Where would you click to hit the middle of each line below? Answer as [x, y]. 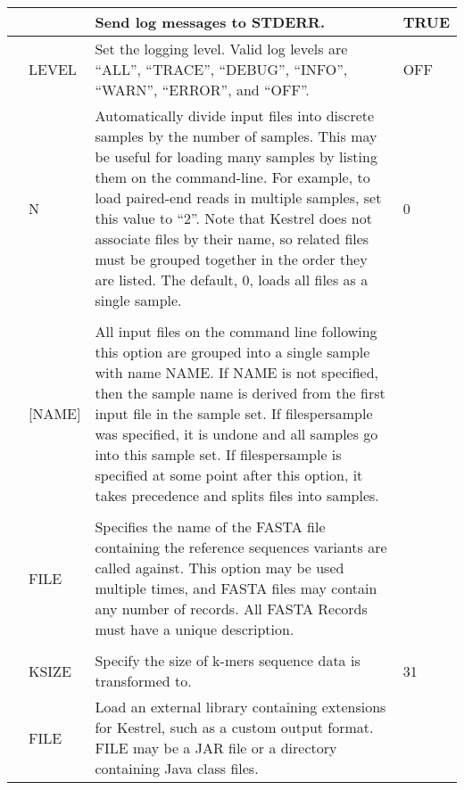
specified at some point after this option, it [229, 475]
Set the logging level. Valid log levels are [221, 49]
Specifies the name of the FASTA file [210, 527]
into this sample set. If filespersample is [218, 454]
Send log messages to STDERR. [210, 22]
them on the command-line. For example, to [232, 177]
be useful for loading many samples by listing [236, 156]
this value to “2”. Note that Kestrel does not [233, 218]
